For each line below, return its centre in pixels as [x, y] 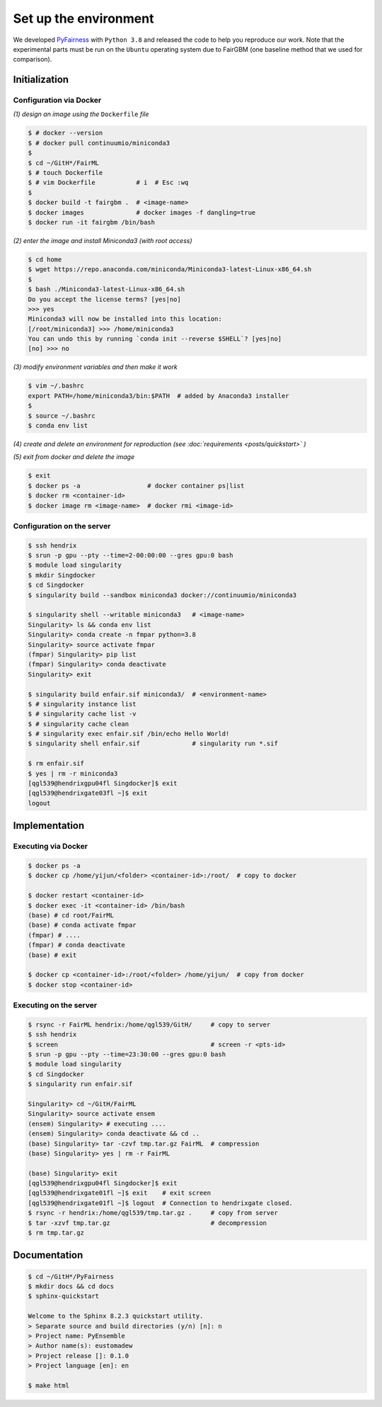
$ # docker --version [65, 133]
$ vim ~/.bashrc [56, 386]
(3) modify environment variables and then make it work [95, 367]
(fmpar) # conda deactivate [76, 945]
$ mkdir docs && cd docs [71, 1286]
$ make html [49, 1385]
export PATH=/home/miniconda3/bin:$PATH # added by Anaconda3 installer [158, 396]
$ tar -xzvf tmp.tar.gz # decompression [147, 1223]
